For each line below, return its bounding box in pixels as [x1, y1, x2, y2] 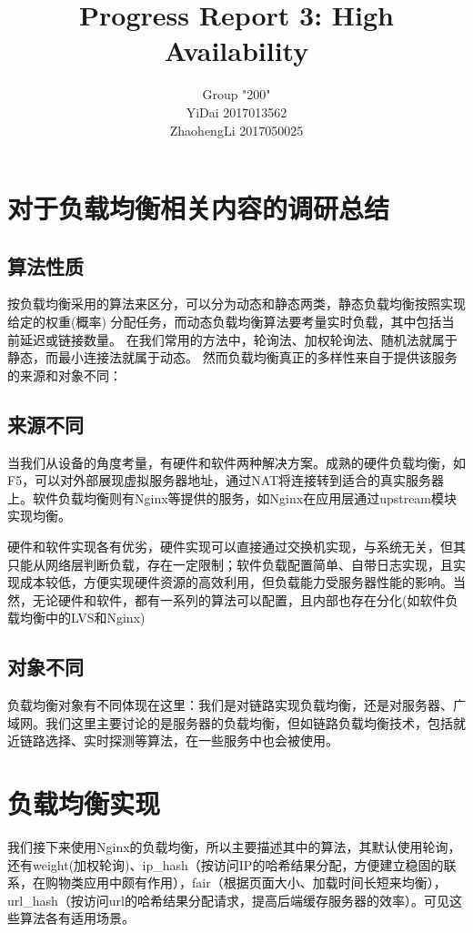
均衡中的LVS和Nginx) [19, 608, 146, 627]
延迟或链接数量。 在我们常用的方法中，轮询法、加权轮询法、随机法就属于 [19, 330, 458, 349]
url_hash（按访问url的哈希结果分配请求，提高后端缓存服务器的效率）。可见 [7, 890, 449, 909]
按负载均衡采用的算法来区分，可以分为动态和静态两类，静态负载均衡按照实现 [7, 294, 466, 313]
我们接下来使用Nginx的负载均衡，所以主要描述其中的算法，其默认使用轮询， [7, 837, 461, 857]
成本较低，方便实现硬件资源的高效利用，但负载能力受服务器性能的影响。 [19, 573, 453, 592]
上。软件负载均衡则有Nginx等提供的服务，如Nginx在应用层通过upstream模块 [7, 488, 458, 507]
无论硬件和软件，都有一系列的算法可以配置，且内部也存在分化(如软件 [32, 590, 446, 609]
